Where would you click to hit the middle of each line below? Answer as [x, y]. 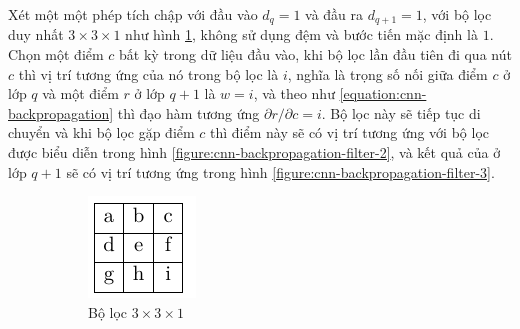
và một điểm [80, 93]
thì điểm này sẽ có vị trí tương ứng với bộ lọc [350, 132]
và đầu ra [334, 14]
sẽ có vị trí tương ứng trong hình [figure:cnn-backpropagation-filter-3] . [280, 171]
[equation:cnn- [383, 93]
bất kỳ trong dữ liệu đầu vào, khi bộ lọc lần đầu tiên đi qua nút [315, 54]
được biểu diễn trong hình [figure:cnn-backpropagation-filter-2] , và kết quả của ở [254, 152]
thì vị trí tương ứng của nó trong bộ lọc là [148, 73]
